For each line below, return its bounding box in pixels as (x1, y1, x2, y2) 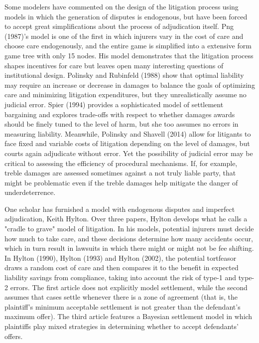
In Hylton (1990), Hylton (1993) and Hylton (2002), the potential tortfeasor (4, 252, 237, 263)
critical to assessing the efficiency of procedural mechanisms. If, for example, (4, 158, 238, 168)
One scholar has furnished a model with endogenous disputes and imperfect (4, 203, 235, 214)
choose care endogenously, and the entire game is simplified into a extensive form (4, 40, 252, 51)
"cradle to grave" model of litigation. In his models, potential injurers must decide (4, 223, 254, 234)
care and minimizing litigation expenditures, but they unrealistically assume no (4, 89, 247, 100)
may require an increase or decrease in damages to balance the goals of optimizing (4, 79, 255, 90)
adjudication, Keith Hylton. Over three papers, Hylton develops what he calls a (4, 213, 248, 224)
